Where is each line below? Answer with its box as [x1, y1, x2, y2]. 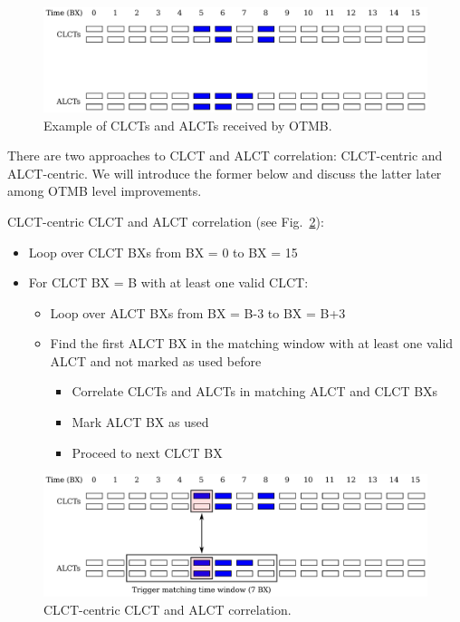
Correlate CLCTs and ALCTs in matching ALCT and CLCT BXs [72, 382, 438, 401]
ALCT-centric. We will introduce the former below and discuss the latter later [7, 163, 442, 182]
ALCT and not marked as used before [50, 351, 262, 370]
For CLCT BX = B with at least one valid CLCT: [28, 273, 309, 292]
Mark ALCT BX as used [72, 413, 209, 432]
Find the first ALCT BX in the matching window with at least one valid [50, 334, 454, 353]
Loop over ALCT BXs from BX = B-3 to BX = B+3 [50, 303, 346, 322]
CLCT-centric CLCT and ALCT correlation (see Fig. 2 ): [7, 211, 324, 230]
